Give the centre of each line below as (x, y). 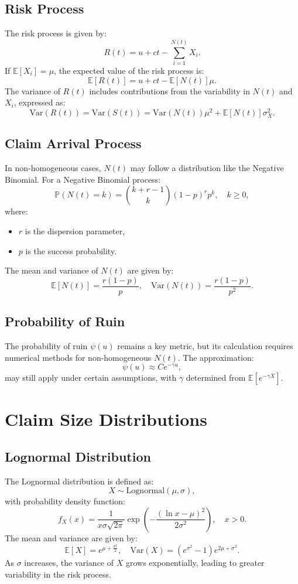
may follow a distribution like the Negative (207, 168)
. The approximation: (216, 357)
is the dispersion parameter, (75, 230)
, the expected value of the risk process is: (129, 70)
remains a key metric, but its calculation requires (205, 345)
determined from (216, 378)
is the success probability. (71, 250)
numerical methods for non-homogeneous (78, 357)
